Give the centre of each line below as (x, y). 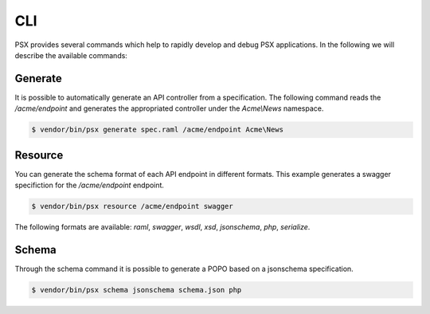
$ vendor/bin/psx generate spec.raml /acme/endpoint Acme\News (158, 130)
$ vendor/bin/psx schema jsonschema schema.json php (137, 290)
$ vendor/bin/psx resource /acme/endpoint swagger (133, 206)
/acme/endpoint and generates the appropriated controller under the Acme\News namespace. (169, 108)
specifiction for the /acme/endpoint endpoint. (90, 185)
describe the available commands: (71, 55)
